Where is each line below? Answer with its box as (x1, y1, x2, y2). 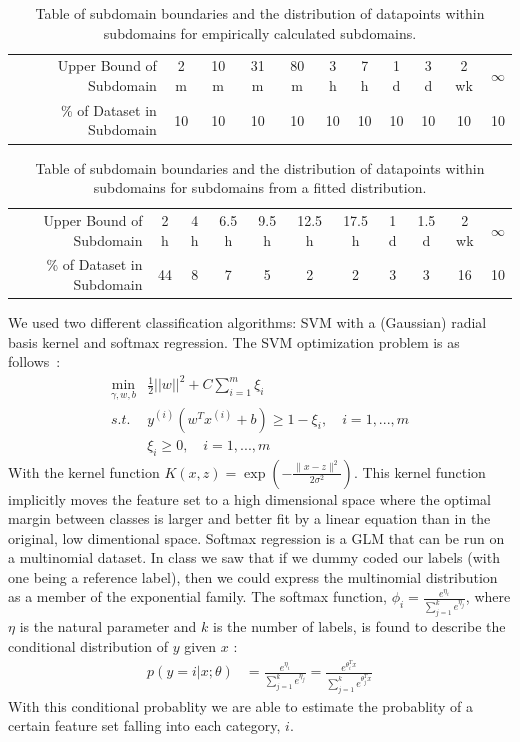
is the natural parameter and (19, 616, 197, 637)
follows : (8, 351, 61, 372)
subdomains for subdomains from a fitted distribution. (93, 177, 427, 198)
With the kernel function (8, 461, 160, 482)
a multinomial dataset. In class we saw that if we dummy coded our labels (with (8, 547, 500, 568)
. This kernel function (353, 461, 486, 482)
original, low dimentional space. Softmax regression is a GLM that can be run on (8, 527, 505, 548)
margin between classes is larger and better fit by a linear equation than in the (8, 508, 491, 529)
